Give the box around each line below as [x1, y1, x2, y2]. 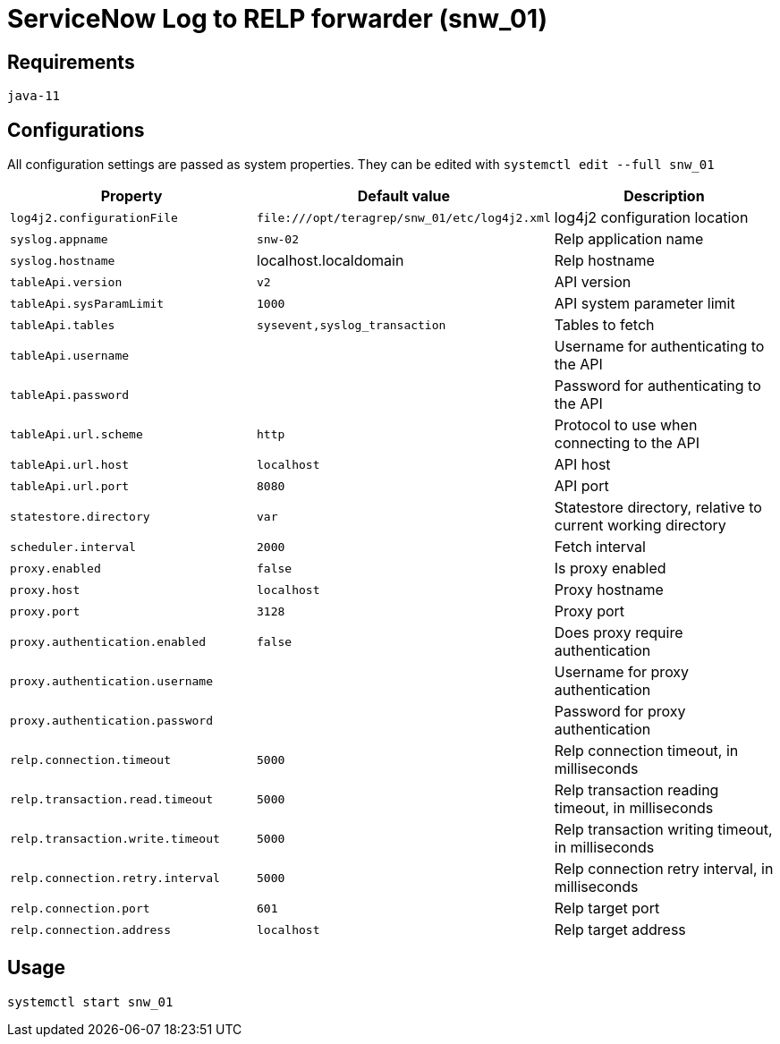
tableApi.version [10, 275, 123, 289]
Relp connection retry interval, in [554, 860, 774, 878]
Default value [357, 187, 450, 206]
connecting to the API [554, 434, 699, 453]
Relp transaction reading [554, 781, 719, 800]
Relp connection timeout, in [554, 742, 739, 760]
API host [554, 455, 611, 474]
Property [100, 187, 163, 206]
